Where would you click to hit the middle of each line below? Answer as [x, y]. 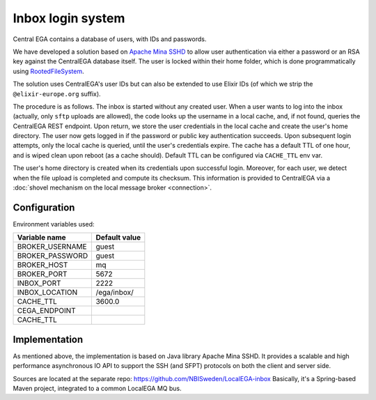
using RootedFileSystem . [48, 71]
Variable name [41, 238]
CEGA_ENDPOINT [46, 311]
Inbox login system [69, 18]
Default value [118, 238]
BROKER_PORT [42, 274]
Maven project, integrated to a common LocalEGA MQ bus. [97, 388]
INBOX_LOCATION [47, 293]
